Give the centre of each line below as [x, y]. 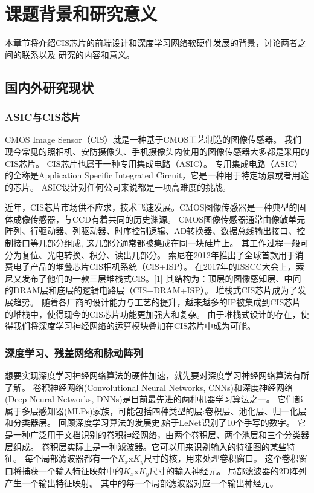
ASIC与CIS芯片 [43, 117]
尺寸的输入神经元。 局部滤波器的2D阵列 [228, 470]
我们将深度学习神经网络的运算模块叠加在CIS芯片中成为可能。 [134, 326]
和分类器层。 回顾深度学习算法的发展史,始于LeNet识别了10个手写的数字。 [150, 423]
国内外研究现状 [49, 87]
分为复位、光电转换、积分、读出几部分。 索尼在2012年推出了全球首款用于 [150, 254]
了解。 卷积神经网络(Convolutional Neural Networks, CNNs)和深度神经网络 [149, 387]
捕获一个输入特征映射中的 [72, 470]
